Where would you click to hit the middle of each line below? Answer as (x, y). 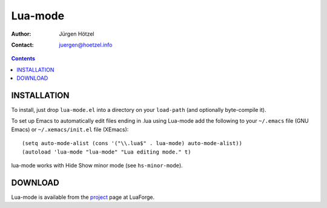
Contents (23, 59)
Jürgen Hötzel (77, 34)
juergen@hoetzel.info (86, 45)
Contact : (23, 45)
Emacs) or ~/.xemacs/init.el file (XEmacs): (70, 129)
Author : (21, 34)
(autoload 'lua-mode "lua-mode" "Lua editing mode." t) (107, 152)
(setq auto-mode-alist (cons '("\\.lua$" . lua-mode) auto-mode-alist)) (132, 143)
